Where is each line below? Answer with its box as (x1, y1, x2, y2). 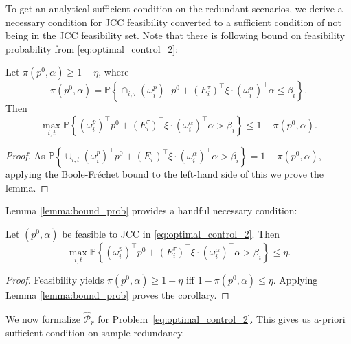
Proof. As (5, 148, 45, 163)
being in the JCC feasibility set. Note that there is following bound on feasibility (5, 28, 346, 43)
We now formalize (5, 312, 80, 325)
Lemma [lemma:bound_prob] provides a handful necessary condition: (5, 203, 297, 218)
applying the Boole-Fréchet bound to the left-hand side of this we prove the (5, 167, 324, 181)
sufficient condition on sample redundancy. (5, 325, 185, 339)
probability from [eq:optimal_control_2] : (5, 41, 179, 56)
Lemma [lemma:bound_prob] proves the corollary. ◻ (5, 288, 229, 302)
